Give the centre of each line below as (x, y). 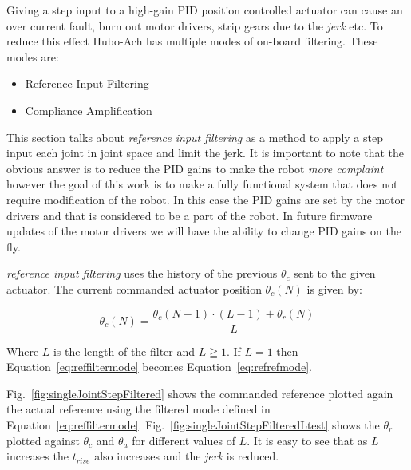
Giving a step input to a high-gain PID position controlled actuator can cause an (205, 10)
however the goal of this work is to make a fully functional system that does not (202, 184)
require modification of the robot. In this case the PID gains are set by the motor (206, 199)
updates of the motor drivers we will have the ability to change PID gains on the (204, 231)
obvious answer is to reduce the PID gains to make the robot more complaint (195, 168)
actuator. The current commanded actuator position (134, 288)
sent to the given (335, 273)
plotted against (43, 440)
